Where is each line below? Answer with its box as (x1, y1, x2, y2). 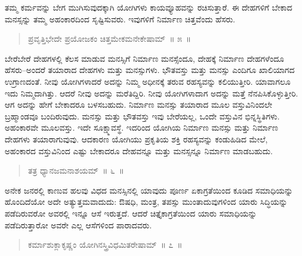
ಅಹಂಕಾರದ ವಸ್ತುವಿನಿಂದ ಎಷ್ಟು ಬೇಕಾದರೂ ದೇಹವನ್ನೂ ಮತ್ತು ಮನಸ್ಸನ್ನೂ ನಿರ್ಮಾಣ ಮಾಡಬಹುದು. (5, 144, 273, 157)
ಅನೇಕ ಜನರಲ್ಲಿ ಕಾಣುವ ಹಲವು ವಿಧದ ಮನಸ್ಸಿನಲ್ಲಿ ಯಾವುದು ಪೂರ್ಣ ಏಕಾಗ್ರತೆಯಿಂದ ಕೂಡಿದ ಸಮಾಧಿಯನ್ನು (5, 184, 293, 196)
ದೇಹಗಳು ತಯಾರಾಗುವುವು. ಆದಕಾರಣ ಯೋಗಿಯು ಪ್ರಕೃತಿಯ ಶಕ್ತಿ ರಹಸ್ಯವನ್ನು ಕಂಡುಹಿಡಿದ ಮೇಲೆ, (5, 132, 268, 145)
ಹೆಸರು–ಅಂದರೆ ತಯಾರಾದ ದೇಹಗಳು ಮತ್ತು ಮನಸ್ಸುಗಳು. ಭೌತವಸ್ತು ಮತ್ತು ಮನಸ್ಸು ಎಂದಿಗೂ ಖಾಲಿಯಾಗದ (5, 64, 295, 76)
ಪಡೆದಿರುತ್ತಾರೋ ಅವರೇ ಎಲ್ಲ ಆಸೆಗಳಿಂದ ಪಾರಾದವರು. (5, 218, 152, 231)
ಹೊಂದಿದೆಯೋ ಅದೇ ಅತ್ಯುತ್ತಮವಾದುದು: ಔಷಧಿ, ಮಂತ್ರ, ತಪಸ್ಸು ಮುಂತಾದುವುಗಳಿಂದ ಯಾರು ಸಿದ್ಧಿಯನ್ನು (5, 195, 288, 208)
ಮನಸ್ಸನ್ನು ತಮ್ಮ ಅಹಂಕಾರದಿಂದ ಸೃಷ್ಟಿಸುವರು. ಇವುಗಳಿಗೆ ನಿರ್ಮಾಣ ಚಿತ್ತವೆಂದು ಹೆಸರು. (5, 12, 236, 25)
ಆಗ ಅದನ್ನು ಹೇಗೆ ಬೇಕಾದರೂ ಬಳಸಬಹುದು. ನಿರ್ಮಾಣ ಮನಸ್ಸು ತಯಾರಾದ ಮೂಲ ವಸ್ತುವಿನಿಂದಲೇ (5, 98, 273, 111)
